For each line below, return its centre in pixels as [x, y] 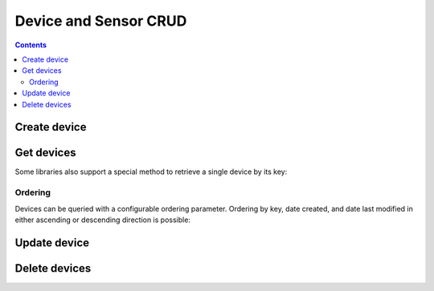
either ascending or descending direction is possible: [102, 220]
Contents [31, 45]
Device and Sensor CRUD [101, 21]
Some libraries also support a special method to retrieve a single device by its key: [151, 172]
